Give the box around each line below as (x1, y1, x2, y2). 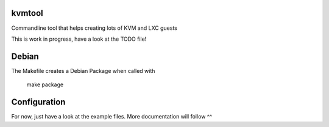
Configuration (11, 97, 66, 108)
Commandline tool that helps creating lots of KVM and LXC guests (11, 24, 178, 32)
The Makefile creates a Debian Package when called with (11, 67, 155, 74)
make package (26, 81, 64, 88)
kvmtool (11, 8, 44, 18)
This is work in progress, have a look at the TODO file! (11, 35, 147, 43)
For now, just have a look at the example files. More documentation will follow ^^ (11, 113, 213, 120)
